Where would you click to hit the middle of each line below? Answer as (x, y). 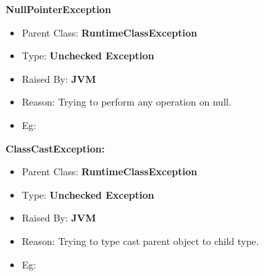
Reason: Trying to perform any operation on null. (126, 102)
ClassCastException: (55, 148)
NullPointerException (58, 9)
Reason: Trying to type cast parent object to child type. (140, 240)
